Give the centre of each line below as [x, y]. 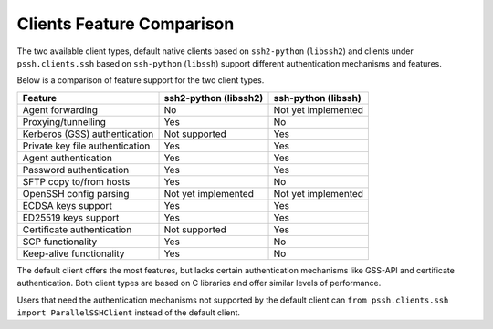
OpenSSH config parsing [76, 193]
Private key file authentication [86, 146]
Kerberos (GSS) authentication [88, 134]
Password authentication [76, 170]
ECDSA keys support [68, 205]
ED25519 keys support [71, 217]
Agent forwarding [60, 109]
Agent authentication [68, 158]
